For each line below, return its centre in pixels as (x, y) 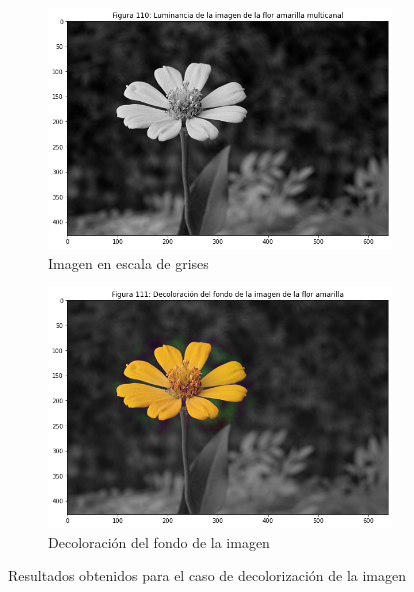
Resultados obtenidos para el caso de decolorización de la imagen (207, 575)
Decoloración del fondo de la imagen (159, 541)
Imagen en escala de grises (128, 262)
